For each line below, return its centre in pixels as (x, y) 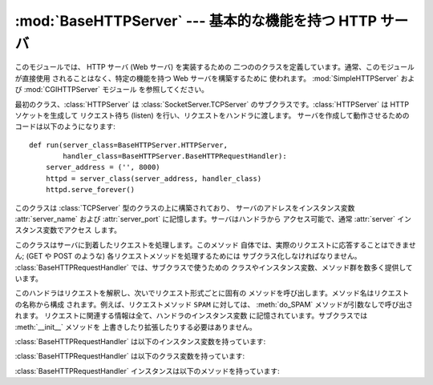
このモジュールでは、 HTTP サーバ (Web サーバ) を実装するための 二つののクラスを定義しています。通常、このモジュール (214, 67)
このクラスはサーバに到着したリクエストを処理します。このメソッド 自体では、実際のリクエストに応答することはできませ (215, 245)
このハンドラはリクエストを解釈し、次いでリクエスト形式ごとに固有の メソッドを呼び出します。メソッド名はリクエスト (212, 293)
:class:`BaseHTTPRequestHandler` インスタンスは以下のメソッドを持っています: (147, 371)
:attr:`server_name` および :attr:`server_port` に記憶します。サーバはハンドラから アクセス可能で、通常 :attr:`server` (205, 219)
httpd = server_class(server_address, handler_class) (154, 178)
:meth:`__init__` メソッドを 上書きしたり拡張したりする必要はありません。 (136, 327)
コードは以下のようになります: (65, 126)
